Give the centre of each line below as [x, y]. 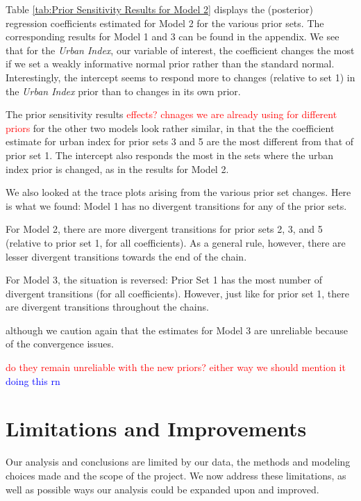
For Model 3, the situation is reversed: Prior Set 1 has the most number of [164, 280]
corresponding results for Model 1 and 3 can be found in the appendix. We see [173, 36]
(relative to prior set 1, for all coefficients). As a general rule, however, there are [176, 242]
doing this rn [33, 380]
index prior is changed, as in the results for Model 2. [117, 169]
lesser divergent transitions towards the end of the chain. [126, 256]
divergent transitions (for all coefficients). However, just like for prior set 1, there [177, 293]
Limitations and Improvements [156, 428]
